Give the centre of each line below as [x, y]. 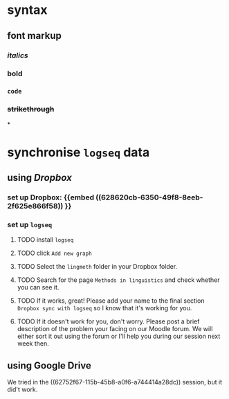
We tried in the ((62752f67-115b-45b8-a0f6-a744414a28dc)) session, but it [115, 382]
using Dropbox [40, 178]
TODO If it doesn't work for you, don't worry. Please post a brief [108, 321]
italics [18, 55]
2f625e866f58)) [35, 206]
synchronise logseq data [79, 152]
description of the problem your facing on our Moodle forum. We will [115, 329]
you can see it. [38, 287]
